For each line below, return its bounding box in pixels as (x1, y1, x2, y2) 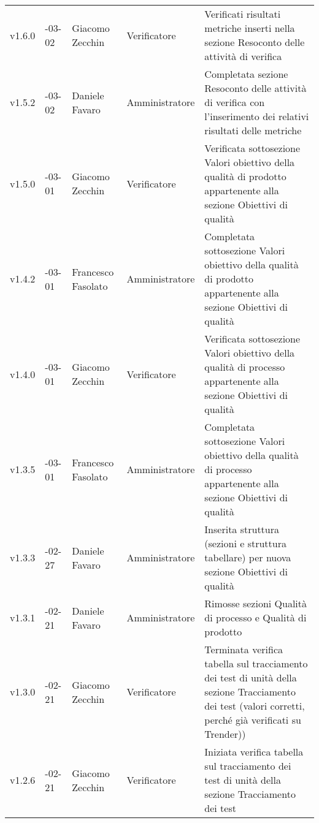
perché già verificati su (204, 713, 301, 727)
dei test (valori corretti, (204, 699, 305, 713)
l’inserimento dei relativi (204, 109, 309, 123)
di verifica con (204, 95, 265, 109)
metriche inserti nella (204, 21, 295, 35)
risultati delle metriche (204, 123, 302, 137)
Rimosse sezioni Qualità (204, 596, 307, 610)
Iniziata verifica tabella (204, 745, 304, 759)
